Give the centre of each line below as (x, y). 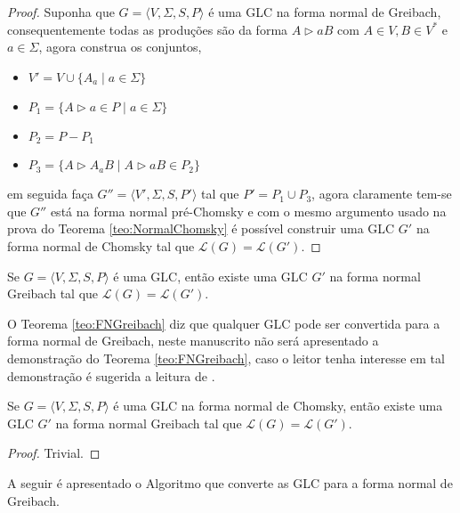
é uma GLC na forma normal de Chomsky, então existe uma (278, 406)
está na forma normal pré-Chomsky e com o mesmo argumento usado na (248, 211)
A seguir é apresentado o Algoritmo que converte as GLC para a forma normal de (230, 482)
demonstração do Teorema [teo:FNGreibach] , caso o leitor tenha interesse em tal (226, 358)
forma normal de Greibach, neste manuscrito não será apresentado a (193, 341)
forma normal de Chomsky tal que (101, 246)
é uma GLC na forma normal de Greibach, (325, 12)
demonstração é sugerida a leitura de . (111, 375)
